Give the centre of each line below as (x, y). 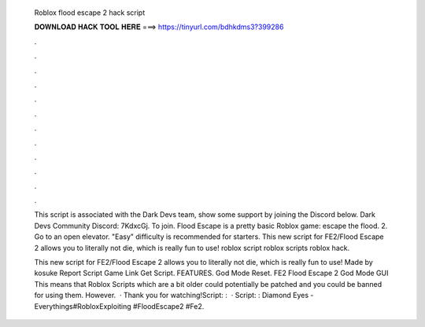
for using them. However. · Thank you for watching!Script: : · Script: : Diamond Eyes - (174, 296)
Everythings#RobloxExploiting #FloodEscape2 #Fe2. (119, 306)
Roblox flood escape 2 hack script (90, 13)
